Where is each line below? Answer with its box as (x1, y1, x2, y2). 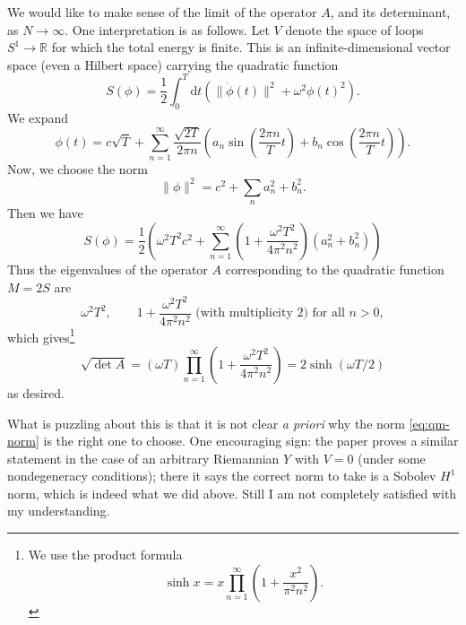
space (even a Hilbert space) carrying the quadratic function (7, 55, 339, 74)
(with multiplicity (195, 307, 293, 320)
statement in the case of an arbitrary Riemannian (7, 448, 280, 467)
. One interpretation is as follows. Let (65, 20, 270, 39)
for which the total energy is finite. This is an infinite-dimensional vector (51, 38, 451, 56)
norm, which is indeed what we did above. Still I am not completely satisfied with (7, 483, 457, 502)
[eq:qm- (409, 413, 450, 432)
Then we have (7, 204, 83, 222)
